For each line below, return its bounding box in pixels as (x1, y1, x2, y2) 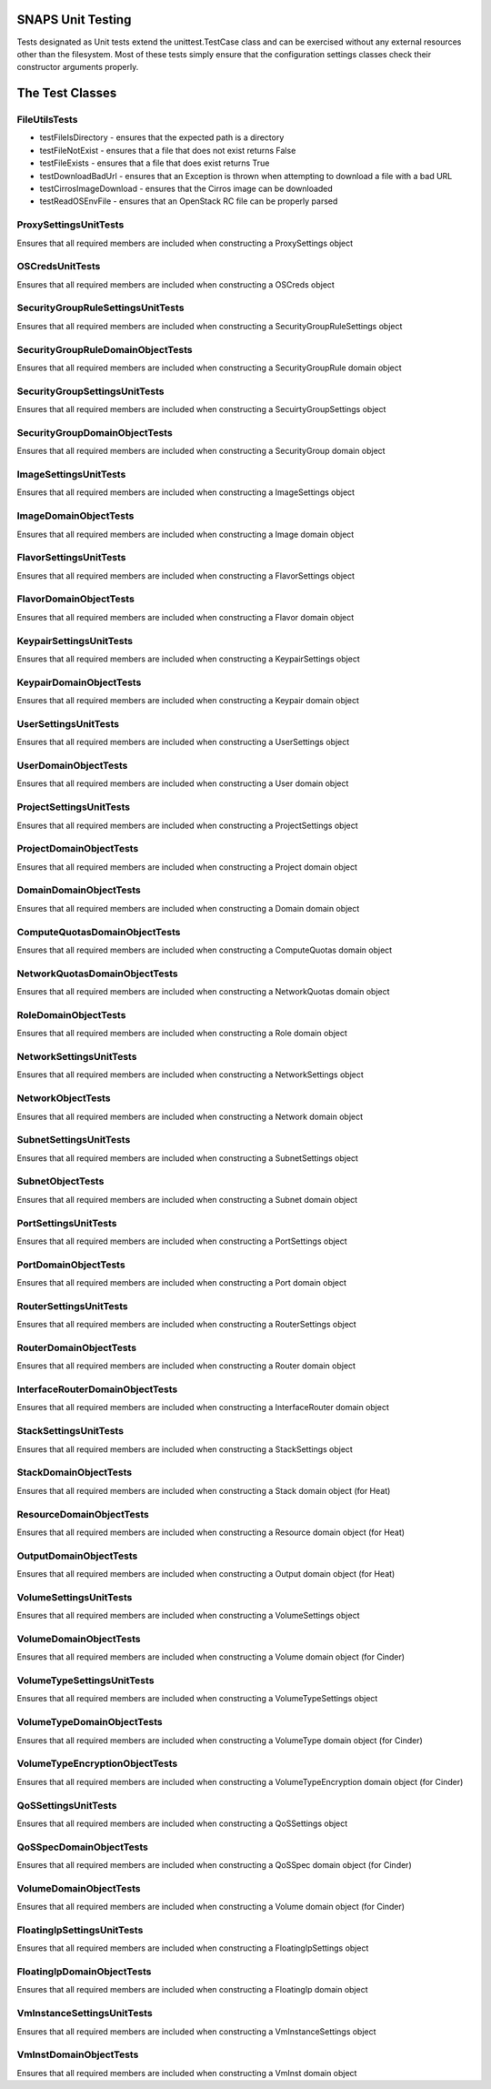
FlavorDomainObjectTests (16, 592, 135, 605)
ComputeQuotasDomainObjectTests (16, 925, 181, 938)
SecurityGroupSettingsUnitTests (16, 385, 165, 398)
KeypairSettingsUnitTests (16, 634, 134, 647)
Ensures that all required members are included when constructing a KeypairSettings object (16, 653, 361, 664)
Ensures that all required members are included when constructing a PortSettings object (16, 1236, 347, 1246)
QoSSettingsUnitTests (16, 1799, 117, 1811)
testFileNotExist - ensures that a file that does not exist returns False (39, 145, 296, 156)
